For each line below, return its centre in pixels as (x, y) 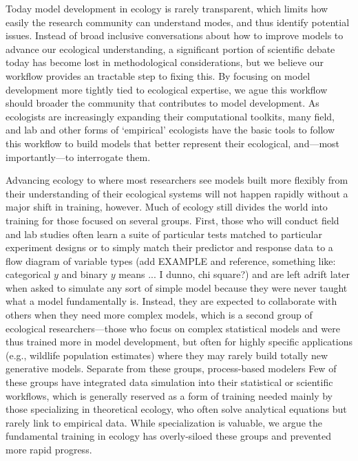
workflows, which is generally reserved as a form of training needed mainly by (169, 395)
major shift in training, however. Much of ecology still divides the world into (167, 207)
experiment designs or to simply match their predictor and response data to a (169, 247)
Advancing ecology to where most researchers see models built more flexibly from (177, 180)
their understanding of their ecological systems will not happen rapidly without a (177, 193)
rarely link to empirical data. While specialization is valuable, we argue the (164, 422)
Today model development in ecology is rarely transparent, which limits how (167, 8)
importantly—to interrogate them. (78, 157)
